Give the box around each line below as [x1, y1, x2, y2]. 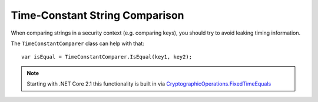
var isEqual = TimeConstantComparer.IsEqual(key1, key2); [21, 53, 193, 60]
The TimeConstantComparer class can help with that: [11, 40, 144, 47]
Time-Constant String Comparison [11, 9, 185, 22]
